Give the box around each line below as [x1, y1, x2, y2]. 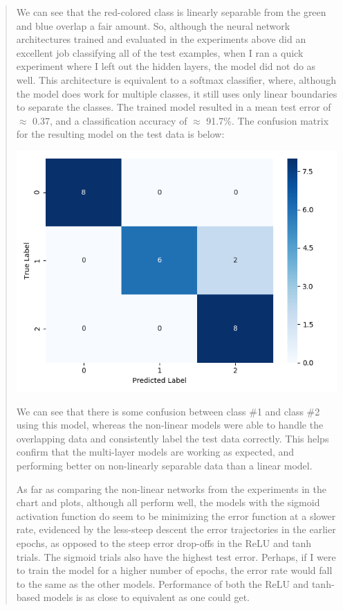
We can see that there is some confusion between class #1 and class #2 [16, 404, 320, 418]
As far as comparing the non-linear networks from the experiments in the [16, 481, 326, 496]
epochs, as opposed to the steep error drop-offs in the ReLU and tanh [16, 536, 312, 550]
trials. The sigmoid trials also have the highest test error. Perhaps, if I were [16, 549, 336, 564]
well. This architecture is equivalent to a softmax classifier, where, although [16, 72, 336, 87]
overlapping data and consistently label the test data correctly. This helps [16, 431, 329, 445]
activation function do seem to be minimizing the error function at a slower [16, 508, 336, 523]
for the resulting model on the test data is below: [16, 127, 225, 141]
